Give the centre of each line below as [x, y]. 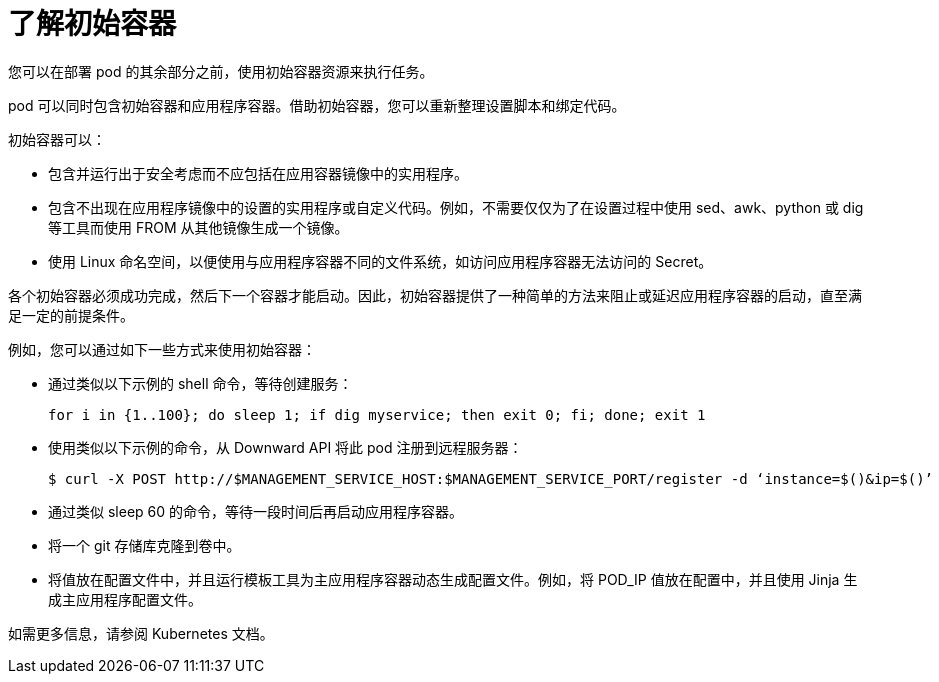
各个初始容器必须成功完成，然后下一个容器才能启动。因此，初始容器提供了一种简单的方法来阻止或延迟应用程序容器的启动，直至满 [435, 295]
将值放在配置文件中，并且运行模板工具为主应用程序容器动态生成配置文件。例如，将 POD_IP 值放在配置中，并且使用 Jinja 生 [453, 579]
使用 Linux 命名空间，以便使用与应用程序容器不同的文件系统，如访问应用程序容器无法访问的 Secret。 [380, 261]
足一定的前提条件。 [71, 315]
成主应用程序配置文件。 [125, 599]
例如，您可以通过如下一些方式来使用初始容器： [162, 349]
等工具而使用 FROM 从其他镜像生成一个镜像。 [198, 227]
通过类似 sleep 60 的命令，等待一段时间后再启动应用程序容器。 [256, 511]
